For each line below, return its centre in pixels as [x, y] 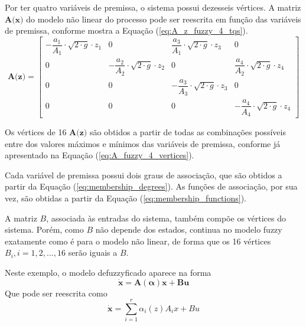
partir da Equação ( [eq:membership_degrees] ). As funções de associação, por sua [151, 186]
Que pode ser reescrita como [56, 293]
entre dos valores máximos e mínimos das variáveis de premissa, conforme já [143, 143]
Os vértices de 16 [36, 131]
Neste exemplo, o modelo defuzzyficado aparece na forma [108, 272]
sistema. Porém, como [44, 229]
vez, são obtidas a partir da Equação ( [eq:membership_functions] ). [126, 198]
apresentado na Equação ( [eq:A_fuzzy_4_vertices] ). [100, 155]
